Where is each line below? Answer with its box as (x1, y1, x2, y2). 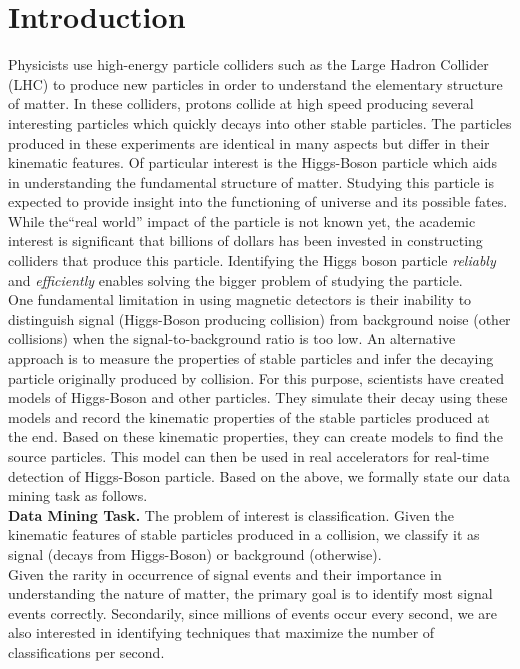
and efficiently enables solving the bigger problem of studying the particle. (8, 269, 463, 290)
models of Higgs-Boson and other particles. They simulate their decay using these (8, 387, 508, 408)
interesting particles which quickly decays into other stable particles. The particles (8, 112, 512, 133)
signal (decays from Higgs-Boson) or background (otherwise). (8, 543, 382, 564)
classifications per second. (8, 641, 165, 662)
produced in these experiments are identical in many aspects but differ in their (8, 132, 490, 153)
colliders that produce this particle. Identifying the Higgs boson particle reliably (8, 250, 496, 271)
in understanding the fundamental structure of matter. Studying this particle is (8, 171, 494, 192)
